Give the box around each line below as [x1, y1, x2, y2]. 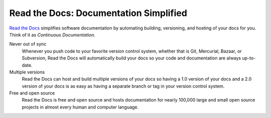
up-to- [241, 55, 256, 61]
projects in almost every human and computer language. [22, 104, 139, 110]
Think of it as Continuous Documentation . [9, 31, 95, 37]
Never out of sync [9, 41, 47, 47]
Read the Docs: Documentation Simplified [9, 7, 188, 18]
